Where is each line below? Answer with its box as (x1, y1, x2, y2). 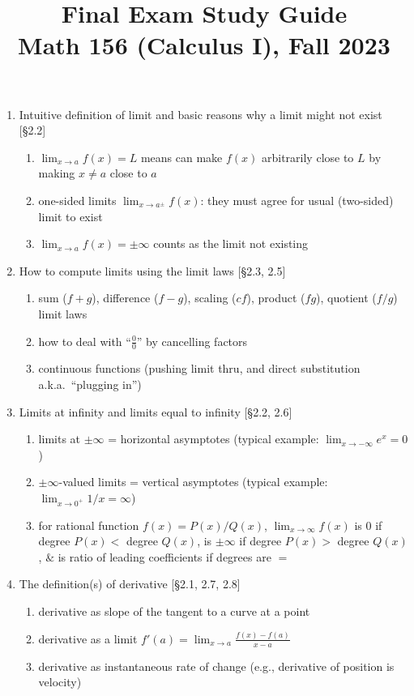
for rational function (38, 516, 139, 533)
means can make (140, 148, 223, 165)
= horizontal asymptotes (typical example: (108, 430, 319, 447)
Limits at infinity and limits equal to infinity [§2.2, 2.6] (19, 403, 292, 420)
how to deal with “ (38, 332, 131, 349)
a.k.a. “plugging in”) (38, 375, 142, 392)
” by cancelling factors (136, 332, 248, 349)
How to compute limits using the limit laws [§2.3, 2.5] (19, 262, 286, 279)
